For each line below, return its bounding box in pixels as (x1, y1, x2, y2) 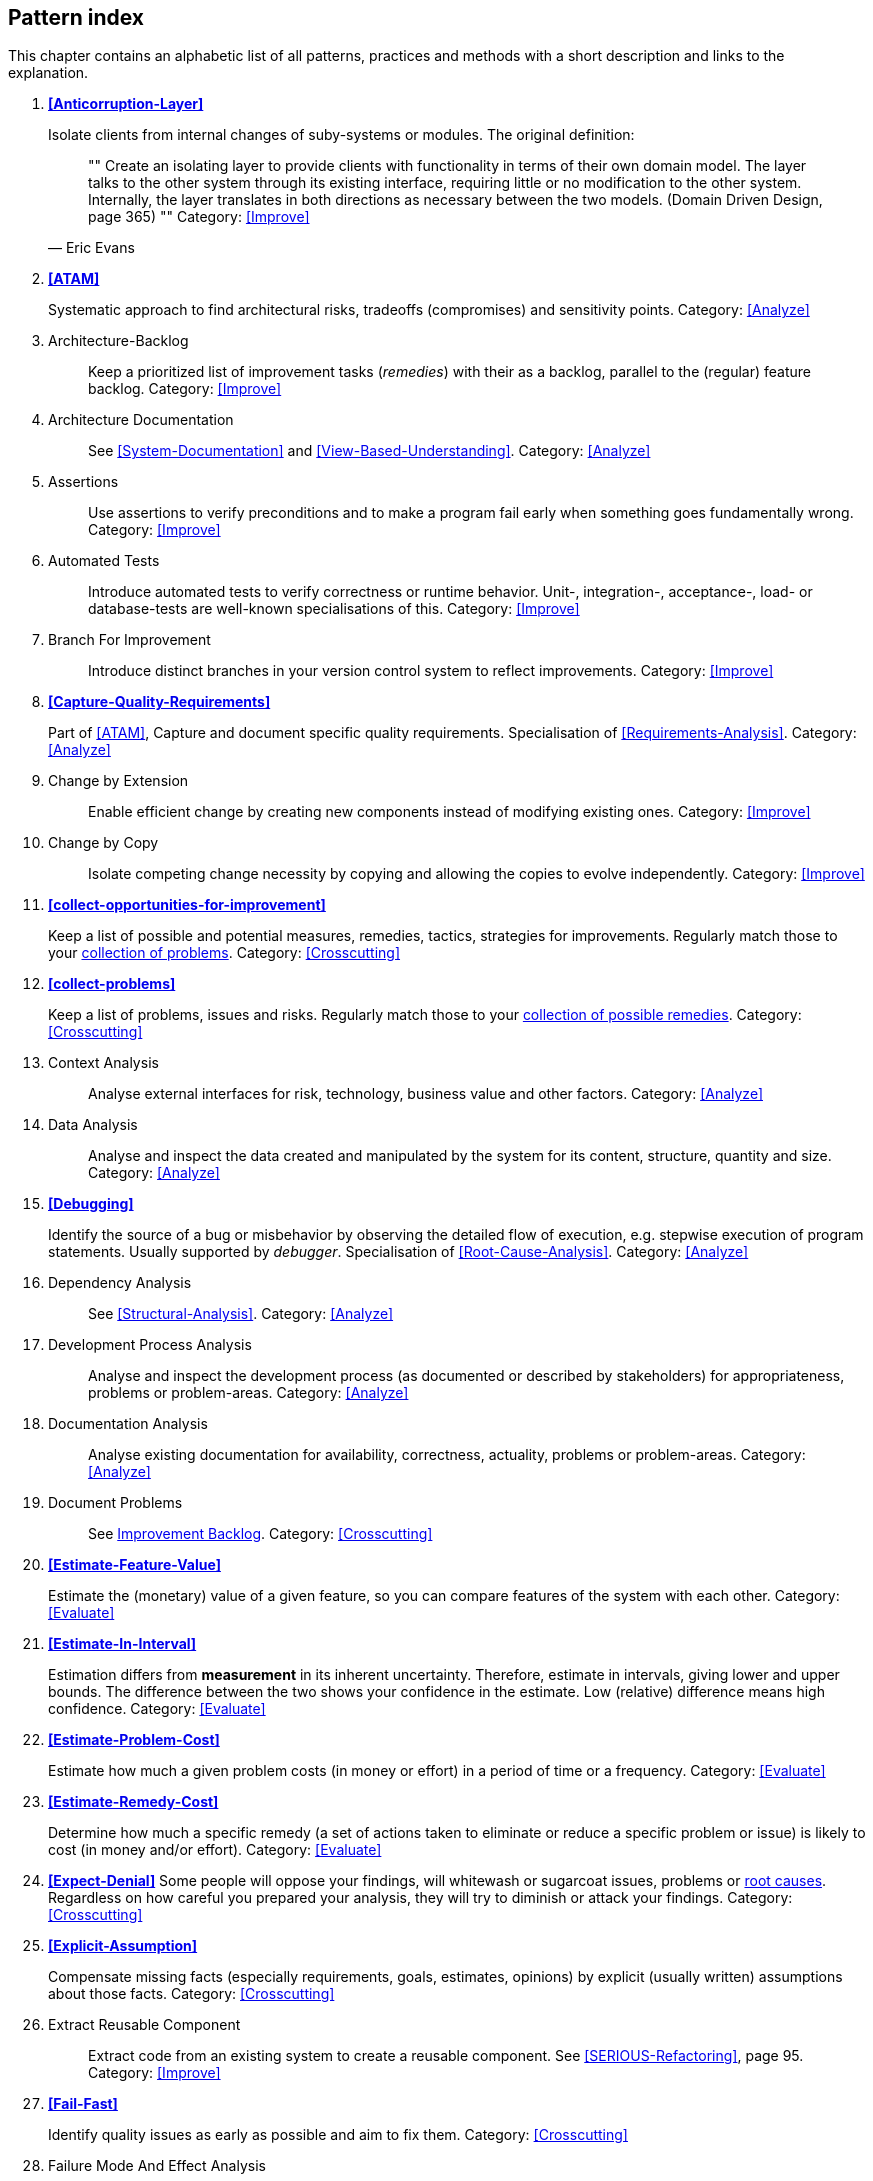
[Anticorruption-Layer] (48, 95, 204, 113)
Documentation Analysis (48, 1415, 208, 1433)
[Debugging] (48, 1195, 134, 1213)
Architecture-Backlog (48, 332, 189, 350)
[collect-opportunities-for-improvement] (48, 896, 326, 914)
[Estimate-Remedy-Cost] (48, 1793, 219, 1811)
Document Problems (48, 1494, 183, 1512)
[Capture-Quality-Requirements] (48, 693, 271, 711)
